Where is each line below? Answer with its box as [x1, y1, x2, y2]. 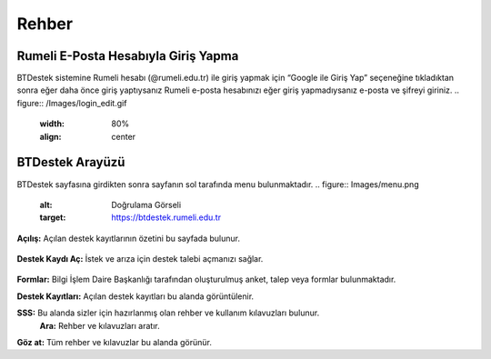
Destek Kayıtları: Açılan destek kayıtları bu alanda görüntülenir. [16, 291, 255, 302]
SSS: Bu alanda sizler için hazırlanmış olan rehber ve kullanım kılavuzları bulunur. [16, 307, 320, 318]
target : [39, 212, 66, 223]
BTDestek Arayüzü [16, 155, 125, 170]
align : [39, 131, 62, 142]
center [111, 131, 136, 142]
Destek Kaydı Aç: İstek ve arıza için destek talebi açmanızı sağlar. [16, 254, 264, 264]
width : [39, 118, 65, 129]
